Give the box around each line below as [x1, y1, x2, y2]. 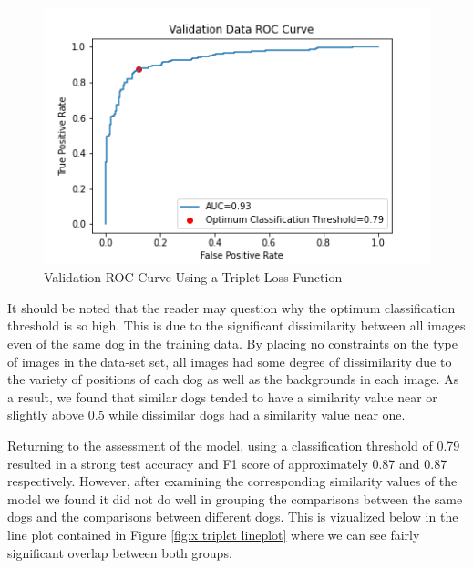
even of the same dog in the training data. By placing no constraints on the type [7, 334, 458, 353]
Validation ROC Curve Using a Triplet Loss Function [44, 268, 343, 287]
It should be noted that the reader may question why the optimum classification [7, 298, 456, 317]
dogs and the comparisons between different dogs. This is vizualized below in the [7, 507, 458, 526]
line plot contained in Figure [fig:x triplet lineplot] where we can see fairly [7, 524, 420, 543]
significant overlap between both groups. [7, 543, 232, 562]
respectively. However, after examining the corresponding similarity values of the [7, 472, 458, 491]
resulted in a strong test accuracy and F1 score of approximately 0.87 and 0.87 [7, 453, 447, 472]
